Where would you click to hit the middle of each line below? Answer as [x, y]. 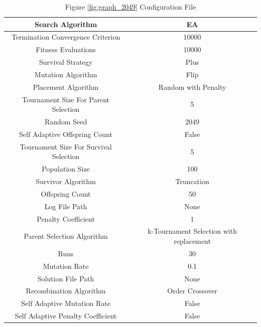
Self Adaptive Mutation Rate [66, 303]
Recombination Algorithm [66, 291]
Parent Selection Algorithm [66, 236]
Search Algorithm [66, 24]
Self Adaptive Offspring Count [66, 134]
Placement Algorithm [66, 87]
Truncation [192, 181]
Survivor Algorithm [66, 181]
